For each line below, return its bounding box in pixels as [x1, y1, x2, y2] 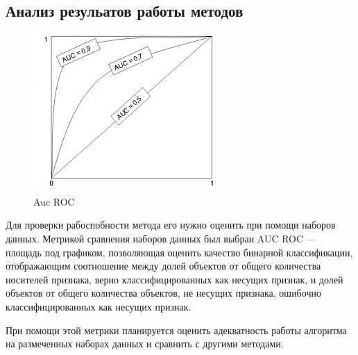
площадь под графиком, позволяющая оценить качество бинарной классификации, [6, 245, 353, 259]
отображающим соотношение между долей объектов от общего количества [6, 258, 321, 273]
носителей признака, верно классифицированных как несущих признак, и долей [6, 272, 343, 286]
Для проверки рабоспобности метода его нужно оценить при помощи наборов [6, 217, 336, 232]
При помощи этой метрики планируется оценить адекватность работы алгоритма [6, 322, 347, 337]
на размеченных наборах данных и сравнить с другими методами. [6, 336, 284, 351]
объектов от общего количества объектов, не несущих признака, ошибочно [6, 286, 321, 300]
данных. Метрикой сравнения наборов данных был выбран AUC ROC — [6, 231, 316, 245]
